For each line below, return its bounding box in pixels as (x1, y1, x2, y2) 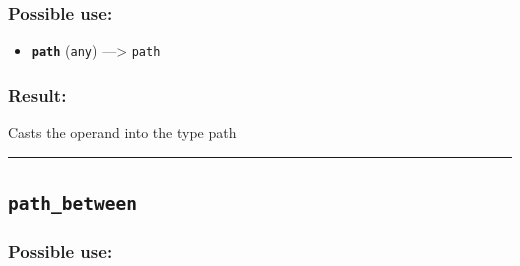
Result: (8, 82, 67, 107)
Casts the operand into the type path (8, 122, 237, 143)
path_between (8, 193, 137, 215)
